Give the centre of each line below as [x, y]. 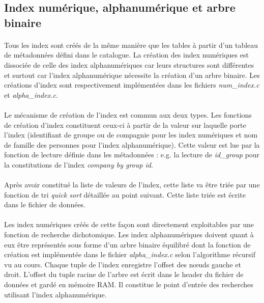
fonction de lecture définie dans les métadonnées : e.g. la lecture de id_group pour [132, 155]
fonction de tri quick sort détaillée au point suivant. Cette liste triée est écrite [125, 194]
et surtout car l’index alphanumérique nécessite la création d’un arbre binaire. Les [132, 75]
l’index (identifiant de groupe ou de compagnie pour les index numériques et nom [131, 135]
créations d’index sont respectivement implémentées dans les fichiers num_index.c [132, 85]
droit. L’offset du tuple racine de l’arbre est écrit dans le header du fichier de [124, 274]
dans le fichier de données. [45, 204]
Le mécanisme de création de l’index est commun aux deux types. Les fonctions [128, 114]
